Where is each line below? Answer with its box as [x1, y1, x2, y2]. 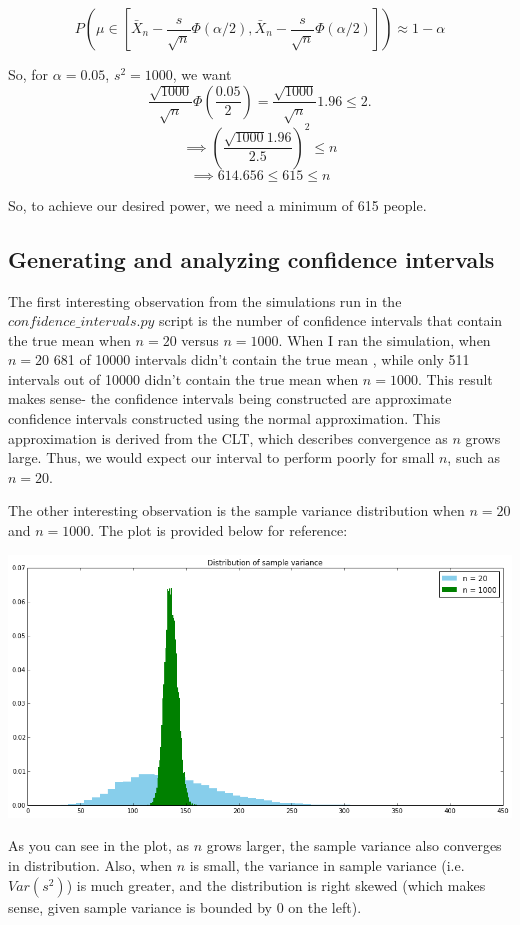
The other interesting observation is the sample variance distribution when [8, 500, 465, 521]
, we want [172, 64, 232, 84]
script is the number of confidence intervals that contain [159, 310, 503, 331]
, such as [447, 447, 500, 468]
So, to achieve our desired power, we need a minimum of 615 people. [8, 194, 427, 215]
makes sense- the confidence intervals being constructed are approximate [8, 388, 452, 409]
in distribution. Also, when [8, 855, 172, 876]
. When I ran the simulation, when [278, 329, 491, 350]
